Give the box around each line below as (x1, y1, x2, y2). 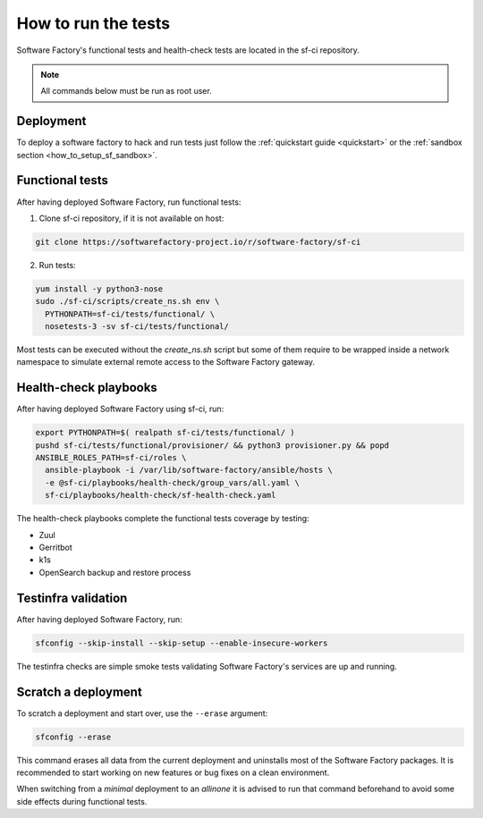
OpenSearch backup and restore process (38, 567, 191, 578)
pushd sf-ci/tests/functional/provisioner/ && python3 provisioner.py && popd (35, 440, 389, 451)
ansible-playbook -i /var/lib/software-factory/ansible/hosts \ (45, 465, 333, 476)
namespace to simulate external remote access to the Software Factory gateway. (16, 357, 316, 367)
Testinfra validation (16, 590, 128, 605)
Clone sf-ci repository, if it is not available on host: (38, 213, 225, 223)
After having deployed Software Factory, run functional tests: (16, 197, 241, 207)
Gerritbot (38, 542, 73, 553)
